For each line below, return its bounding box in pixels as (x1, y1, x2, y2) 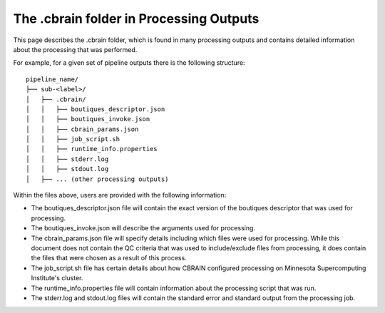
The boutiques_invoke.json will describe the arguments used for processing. (31, 224, 256, 232)
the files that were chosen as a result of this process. (31, 254, 187, 262)
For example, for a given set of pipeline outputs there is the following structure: (13, 58, 245, 67)
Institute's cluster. (31, 274, 83, 282)
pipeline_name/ (26, 75, 79, 83)
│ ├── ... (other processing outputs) (26, 175, 169, 183)
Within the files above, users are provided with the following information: (13, 191, 227, 200)
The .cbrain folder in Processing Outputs (13, 11, 260, 26)
